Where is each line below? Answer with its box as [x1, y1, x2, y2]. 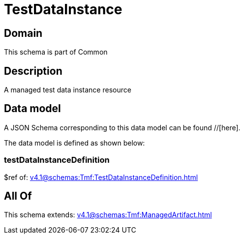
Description [4, 64, 62, 77]
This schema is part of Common [4, 48, 108, 57]
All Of [4, 190, 32, 203]
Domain [4, 27, 43, 39]
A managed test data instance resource [4, 86, 131, 94]
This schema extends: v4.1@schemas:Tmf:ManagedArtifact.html [4, 210, 212, 219]
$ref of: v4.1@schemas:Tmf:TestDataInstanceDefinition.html [4, 173, 198, 181]
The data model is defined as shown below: [4, 138, 145, 147]
